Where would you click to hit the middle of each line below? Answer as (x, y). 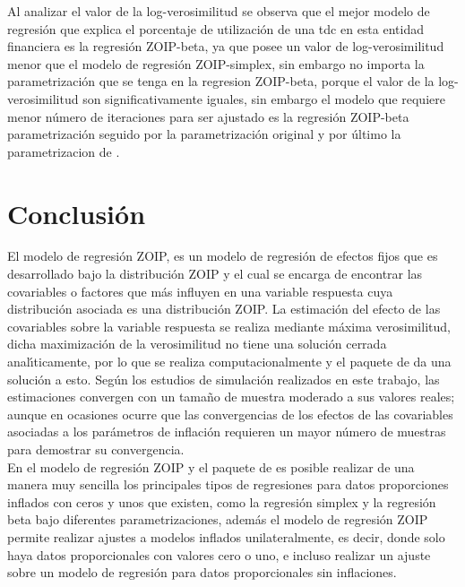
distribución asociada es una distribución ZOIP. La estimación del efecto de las (224, 309)
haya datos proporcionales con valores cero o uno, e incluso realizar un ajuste (219, 554)
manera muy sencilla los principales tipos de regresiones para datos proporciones (228, 484)
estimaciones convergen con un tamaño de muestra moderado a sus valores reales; (231, 397)
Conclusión (77, 213)
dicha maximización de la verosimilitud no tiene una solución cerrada (197, 344)
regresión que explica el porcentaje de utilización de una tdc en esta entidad (215, 28)
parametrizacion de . (64, 151)
